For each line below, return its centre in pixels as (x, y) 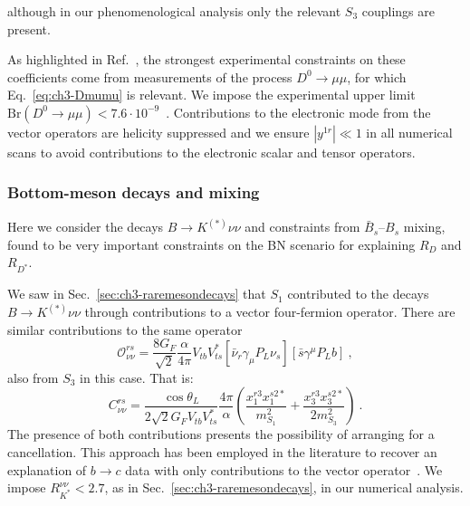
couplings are (398, 11)
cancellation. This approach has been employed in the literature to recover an (222, 452)
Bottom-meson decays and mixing (134, 192)
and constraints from (302, 227)
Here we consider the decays (86, 227)
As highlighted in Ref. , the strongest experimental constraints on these (206, 59)
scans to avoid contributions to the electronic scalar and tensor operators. (211, 152)
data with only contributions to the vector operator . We (284, 469)
